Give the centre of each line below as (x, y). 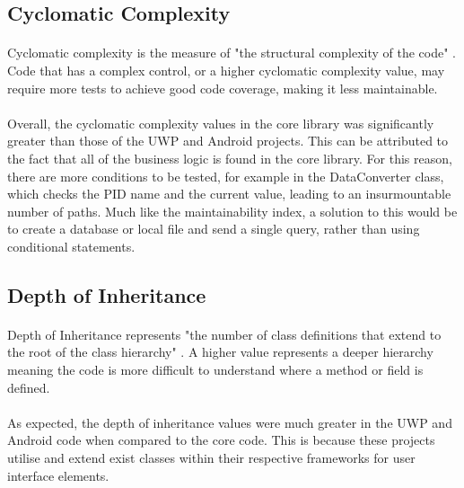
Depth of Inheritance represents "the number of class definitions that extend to (224, 334)
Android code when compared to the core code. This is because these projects (221, 440)
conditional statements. (71, 246)
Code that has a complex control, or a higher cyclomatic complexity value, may (226, 70)
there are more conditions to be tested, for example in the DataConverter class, (226, 176)
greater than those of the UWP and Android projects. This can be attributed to (228, 141)
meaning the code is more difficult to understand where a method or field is (215, 370)
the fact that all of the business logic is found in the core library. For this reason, (230, 158)
